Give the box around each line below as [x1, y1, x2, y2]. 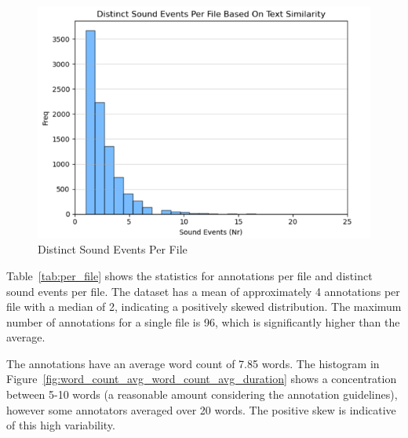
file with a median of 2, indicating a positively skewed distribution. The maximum [6, 298, 402, 315]
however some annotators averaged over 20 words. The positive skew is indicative [6, 401, 396, 418]
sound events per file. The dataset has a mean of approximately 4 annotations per [6, 283, 400, 299]
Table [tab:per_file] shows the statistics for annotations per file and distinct [6, 267, 373, 283]
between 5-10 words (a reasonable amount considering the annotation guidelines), [6, 386, 398, 403]
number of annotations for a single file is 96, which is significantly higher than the [6, 313, 400, 330]
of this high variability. [6, 417, 115, 433]
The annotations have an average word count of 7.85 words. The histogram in [6, 355, 380, 371]
